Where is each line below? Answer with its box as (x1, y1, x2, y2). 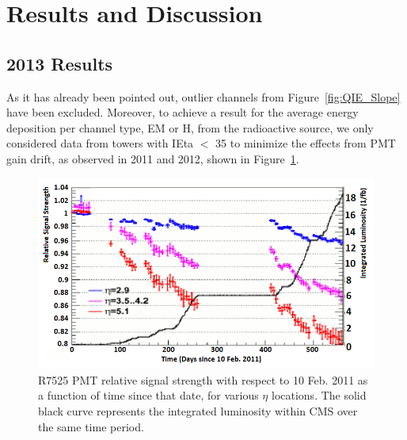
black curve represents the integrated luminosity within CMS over (38, 402, 358, 419)
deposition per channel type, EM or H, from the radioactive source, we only (6, 119, 374, 136)
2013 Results (6, 51, 113, 75)
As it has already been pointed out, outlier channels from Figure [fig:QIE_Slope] (6, 88, 401, 105)
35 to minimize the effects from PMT (215, 135, 396, 151)
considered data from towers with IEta (6, 135, 194, 151)
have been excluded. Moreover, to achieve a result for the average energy (6, 104, 359, 121)
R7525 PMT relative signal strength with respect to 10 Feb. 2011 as (38, 371, 368, 388)
